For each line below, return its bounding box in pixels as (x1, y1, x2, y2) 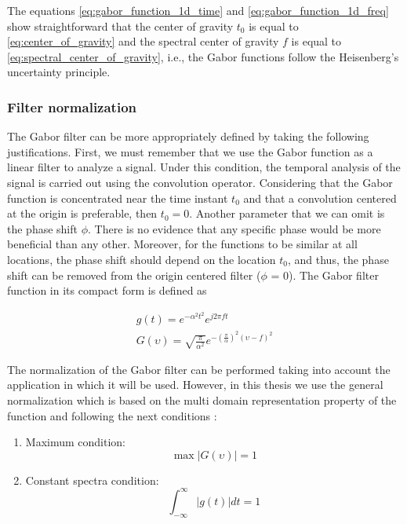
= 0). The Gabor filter (271, 266, 379, 283)
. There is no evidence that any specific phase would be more (88, 220, 381, 236)
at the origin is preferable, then (7, 205, 158, 222)
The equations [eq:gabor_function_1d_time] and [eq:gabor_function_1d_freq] (7, 2, 389, 18)
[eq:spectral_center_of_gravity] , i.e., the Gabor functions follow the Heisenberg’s (7, 48, 399, 64)
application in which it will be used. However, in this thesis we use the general (7, 376, 383, 393)
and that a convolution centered (243, 189, 397, 206)
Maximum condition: (25, 434, 125, 450)
